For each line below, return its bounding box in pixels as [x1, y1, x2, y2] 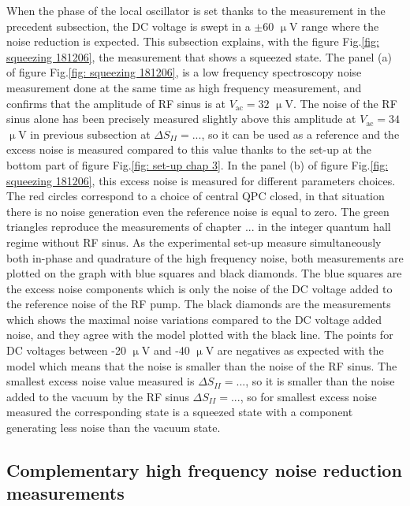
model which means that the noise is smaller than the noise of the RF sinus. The [6, 357, 397, 374]
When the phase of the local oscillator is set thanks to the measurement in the [6, 2, 386, 18]
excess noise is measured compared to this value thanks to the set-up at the [6, 141, 372, 158]
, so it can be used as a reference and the [201, 125, 400, 142]
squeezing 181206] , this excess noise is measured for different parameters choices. [6, 172, 396, 188]
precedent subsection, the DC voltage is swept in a [6, 17, 251, 34]
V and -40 [141, 342, 190, 359]
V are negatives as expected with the [205, 342, 384, 359]
